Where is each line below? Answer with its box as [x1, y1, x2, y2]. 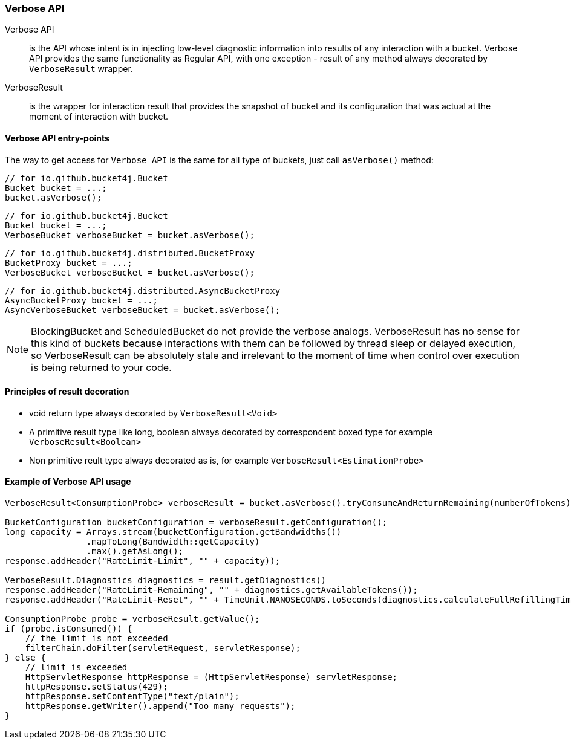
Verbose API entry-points [5, 132, 109, 143]
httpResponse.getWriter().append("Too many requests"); [25, 701, 296, 711]
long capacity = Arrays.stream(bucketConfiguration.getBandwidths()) [5, 527, 342, 537]
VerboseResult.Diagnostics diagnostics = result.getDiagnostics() [5, 575, 327, 586]
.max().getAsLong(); [86, 546, 184, 557]
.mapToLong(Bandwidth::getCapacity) [86, 537, 260, 547]
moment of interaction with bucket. [29, 111, 168, 122]
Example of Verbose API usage [5, 476, 131, 487]
